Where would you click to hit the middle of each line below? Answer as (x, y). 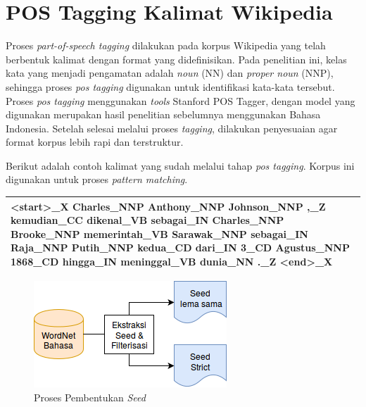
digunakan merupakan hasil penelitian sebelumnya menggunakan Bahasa (163, 114)
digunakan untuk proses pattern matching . (97, 179)
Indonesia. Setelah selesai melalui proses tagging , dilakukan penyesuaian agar (172, 128)
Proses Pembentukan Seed (90, 397)
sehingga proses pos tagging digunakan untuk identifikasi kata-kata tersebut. (170, 86)
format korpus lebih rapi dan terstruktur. (95, 142)
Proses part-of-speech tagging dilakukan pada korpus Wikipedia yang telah (166, 45)
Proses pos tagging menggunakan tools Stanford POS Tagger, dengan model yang (181, 100)
